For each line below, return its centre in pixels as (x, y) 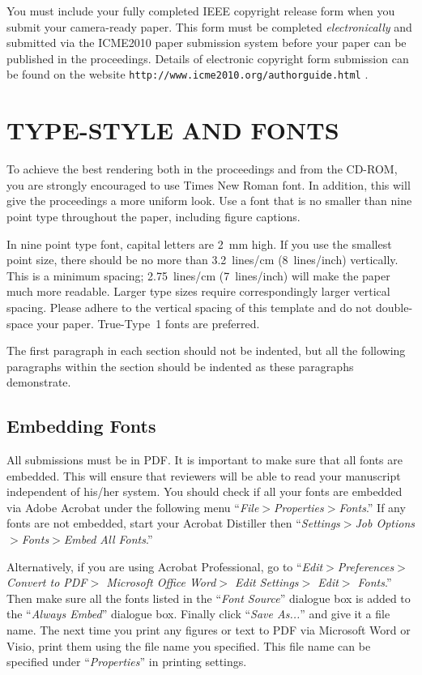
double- (394, 307)
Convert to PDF (47, 582)
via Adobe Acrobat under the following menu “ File (133, 507)
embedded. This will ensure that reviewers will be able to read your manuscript (204, 475)
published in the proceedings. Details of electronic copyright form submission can (208, 58)
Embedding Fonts (81, 426)
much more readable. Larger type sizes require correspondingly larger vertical (198, 291)
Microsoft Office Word (161, 582)
